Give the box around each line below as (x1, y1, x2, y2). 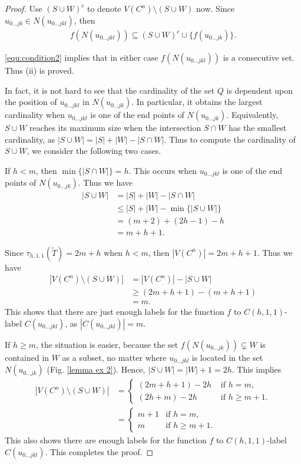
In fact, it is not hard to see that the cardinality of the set (5, 84, 215, 96)
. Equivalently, (226, 108, 279, 121)
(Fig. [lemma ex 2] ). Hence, (47, 363, 145, 376)
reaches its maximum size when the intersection (29, 121, 201, 134)
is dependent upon (226, 84, 293, 96)
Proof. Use (5, 2, 42, 14)
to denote (87, 2, 121, 14)
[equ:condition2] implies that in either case (5, 51, 158, 64)
